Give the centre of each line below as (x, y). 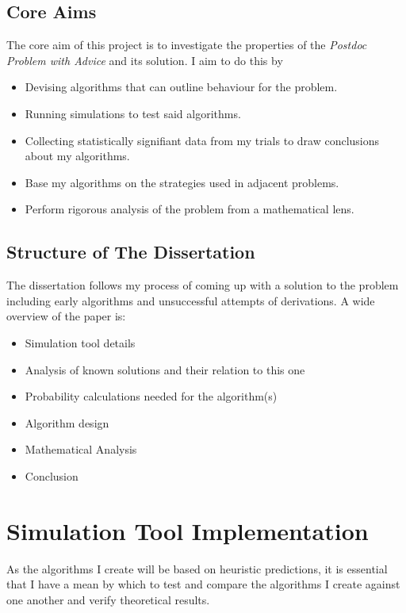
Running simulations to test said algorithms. (133, 113)
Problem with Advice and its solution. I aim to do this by (145, 60)
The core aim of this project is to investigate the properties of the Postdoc (187, 45)
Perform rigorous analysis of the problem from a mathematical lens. (190, 209)
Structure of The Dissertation (131, 252)
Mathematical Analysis (81, 449)
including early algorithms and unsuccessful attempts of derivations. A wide (191, 300)
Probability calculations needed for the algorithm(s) (151, 396)
